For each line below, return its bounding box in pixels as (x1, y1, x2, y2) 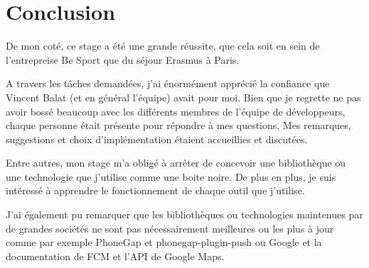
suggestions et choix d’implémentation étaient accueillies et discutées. (6, 131, 308, 146)
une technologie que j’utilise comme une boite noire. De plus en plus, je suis (6, 169, 336, 184)
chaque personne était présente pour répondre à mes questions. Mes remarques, (6, 118, 351, 133)
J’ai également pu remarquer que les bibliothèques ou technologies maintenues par (6, 207, 363, 222)
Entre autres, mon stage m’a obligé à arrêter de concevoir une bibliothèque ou (6, 155, 346, 170)
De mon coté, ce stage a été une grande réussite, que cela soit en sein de (6, 38, 320, 53)
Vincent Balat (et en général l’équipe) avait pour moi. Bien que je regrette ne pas (6, 89, 361, 104)
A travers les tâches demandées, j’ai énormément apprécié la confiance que (6, 76, 330, 91)
